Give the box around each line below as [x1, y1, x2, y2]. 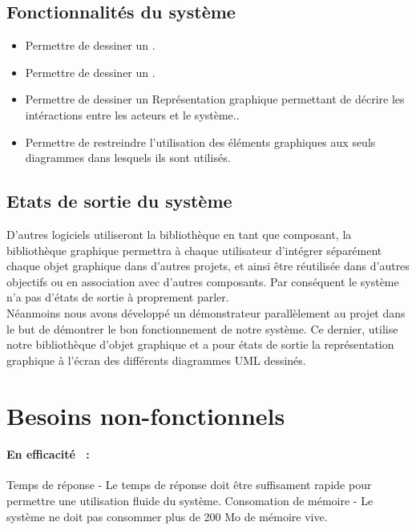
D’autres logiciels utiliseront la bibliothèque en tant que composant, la [6, 225, 352, 242]
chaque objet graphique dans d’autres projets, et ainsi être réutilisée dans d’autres [6, 257, 410, 274]
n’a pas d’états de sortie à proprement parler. [6, 289, 229, 305]
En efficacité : [6, 446, 90, 463]
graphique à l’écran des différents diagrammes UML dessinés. [6, 351, 306, 368]
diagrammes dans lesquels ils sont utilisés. [25, 149, 231, 166]
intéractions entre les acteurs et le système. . [25, 106, 240, 123]
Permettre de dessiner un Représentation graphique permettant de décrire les [25, 91, 405, 107]
